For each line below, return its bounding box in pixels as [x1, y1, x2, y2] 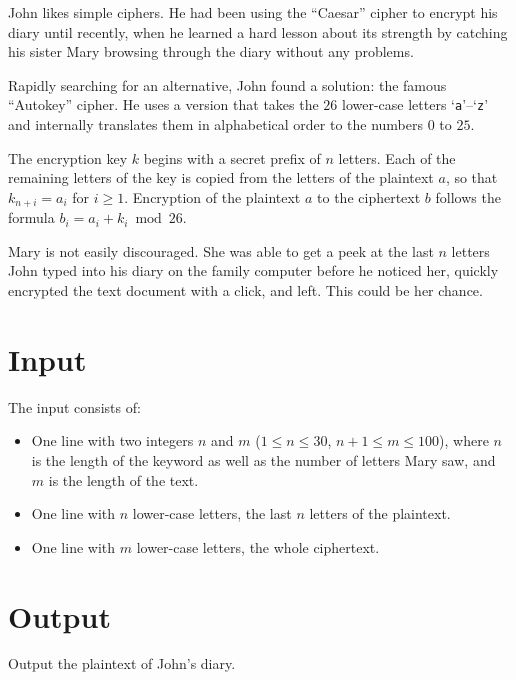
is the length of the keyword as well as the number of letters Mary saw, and [31, 449, 496, 470]
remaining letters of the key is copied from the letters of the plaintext [8, 167, 434, 188]
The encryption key [8, 147, 128, 168]
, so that [445, 167, 498, 188]
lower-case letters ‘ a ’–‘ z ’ [342, 94, 489, 115]
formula [8, 207, 55, 228]
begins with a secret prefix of [143, 147, 321, 168]
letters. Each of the [338, 147, 456, 168]
